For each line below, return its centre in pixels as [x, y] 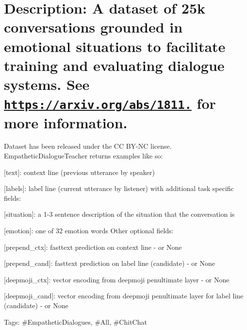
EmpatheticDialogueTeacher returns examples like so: [83, 155]
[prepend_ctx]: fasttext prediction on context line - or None [93, 247]
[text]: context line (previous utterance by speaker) [79, 172]
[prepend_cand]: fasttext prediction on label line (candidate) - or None [110, 263]
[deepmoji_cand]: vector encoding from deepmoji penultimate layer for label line [124, 296]
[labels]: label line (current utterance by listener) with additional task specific [119, 188]
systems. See [47, 84]
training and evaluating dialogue [114, 65]
